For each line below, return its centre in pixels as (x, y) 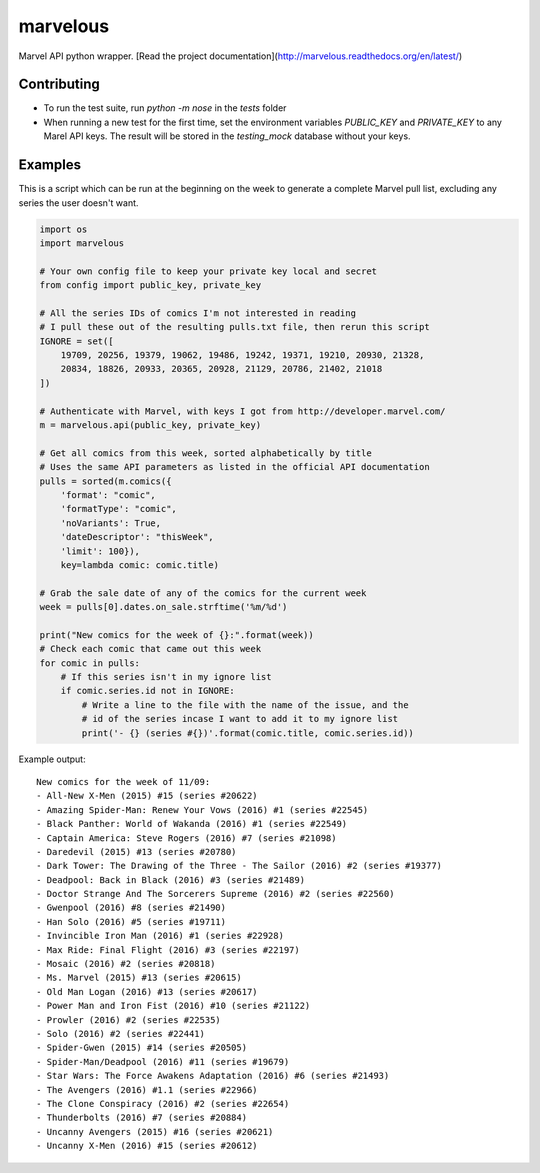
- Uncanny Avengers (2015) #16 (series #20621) (155, 1131)
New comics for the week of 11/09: (123, 781)
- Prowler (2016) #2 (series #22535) (129, 1019)
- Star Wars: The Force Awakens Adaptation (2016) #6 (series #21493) (213, 1076)
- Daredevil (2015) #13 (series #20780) (136, 851)
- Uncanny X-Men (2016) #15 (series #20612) (147, 1146)
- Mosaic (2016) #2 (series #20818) (126, 964)
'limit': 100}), (100, 551)
